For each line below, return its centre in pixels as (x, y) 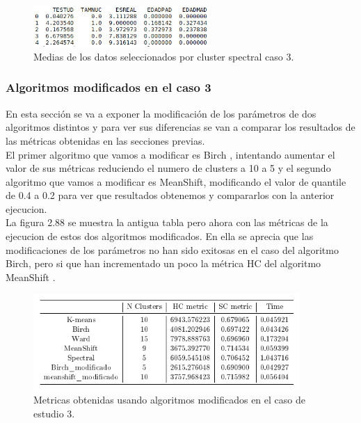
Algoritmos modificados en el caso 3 (109, 87)
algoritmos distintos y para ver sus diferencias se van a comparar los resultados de (180, 127)
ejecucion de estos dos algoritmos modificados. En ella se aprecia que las (160, 236)
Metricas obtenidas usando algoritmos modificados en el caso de (169, 400)
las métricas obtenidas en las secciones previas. (105, 140)
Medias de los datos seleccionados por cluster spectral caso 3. (164, 56)
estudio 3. (54, 413)
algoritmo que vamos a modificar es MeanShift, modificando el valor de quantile (176, 181)
